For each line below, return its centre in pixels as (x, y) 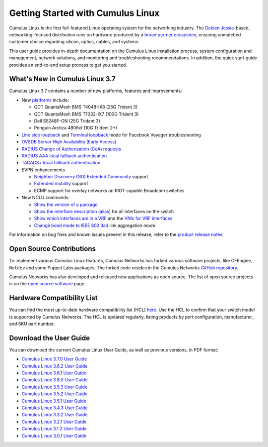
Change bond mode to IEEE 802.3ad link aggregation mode (95, 225)
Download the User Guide (50, 338)
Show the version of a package (66, 205)
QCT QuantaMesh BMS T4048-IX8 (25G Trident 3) (86, 107)
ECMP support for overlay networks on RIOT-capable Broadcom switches (109, 190)
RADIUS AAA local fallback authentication (64, 156)
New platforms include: (45, 100)
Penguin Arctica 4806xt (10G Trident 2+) (76, 128)
